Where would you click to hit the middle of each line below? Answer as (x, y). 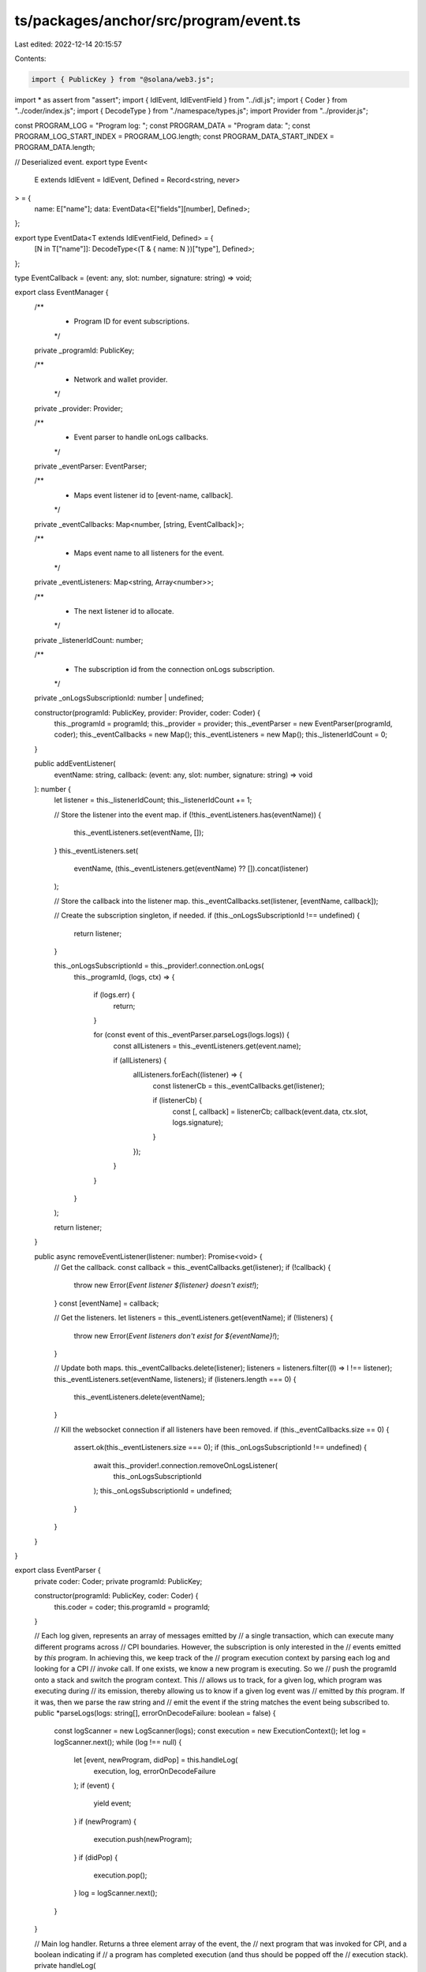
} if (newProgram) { (105, 1821)
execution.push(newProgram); (143, 1839)
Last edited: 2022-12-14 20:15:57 (68, 44)
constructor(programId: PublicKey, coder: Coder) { (116, 1596)
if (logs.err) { (114, 995)
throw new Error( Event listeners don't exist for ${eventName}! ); (177, 1335)
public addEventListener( (75, 764)
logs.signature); (198, 1122)
